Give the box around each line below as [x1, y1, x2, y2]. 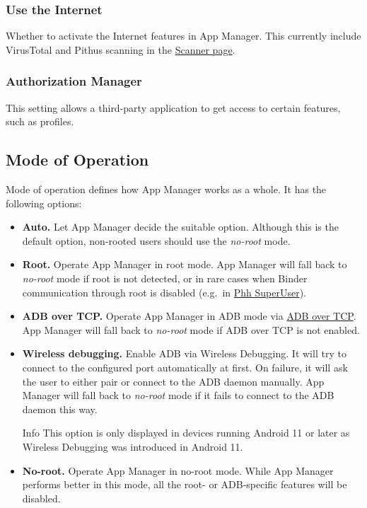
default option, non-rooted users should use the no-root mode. [22, 233, 291, 248]
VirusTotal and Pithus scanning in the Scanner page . [6, 42, 235, 57]
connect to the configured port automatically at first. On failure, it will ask [22, 359, 348, 374]
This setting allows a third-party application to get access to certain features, [6, 100, 341, 115]
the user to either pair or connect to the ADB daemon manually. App [22, 374, 325, 388]
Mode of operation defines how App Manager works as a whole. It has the [6, 182, 327, 197]
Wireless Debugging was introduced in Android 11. [22, 439, 243, 454]
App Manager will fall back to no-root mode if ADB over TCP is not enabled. [22, 322, 360, 337]
